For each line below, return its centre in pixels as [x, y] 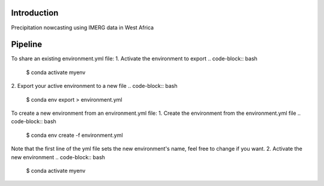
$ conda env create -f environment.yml [74, 135]
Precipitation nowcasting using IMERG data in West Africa [82, 28]
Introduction [35, 13]
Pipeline [27, 45]
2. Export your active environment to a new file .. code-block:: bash [94, 86]
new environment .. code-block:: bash [58, 157]
